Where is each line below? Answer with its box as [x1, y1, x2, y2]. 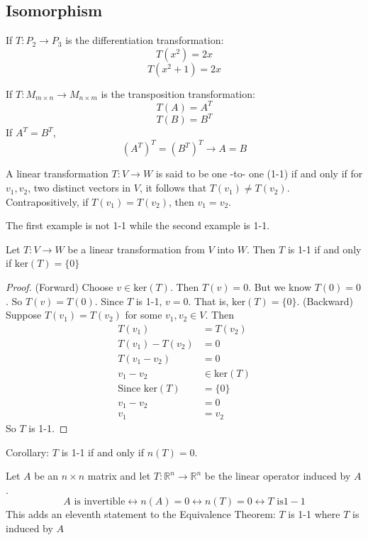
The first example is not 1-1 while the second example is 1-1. [6, 218, 270, 233]
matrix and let [87, 468, 151, 483]
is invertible [74, 497, 126, 507]
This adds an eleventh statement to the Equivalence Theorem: [6, 507, 276, 522]
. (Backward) [296, 293, 353, 308]
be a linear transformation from [67, 241, 205, 256]
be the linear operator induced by [204, 468, 351, 483]
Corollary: [6, 444, 50, 459]
